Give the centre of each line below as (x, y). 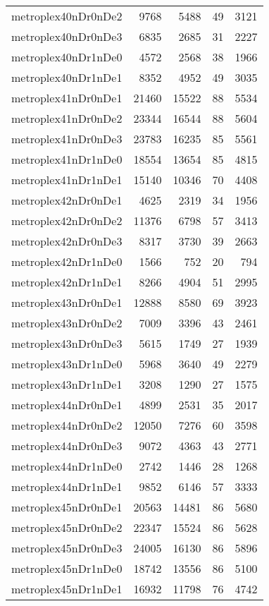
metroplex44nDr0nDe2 (67, 425)
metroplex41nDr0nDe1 (67, 98)
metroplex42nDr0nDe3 (67, 241)
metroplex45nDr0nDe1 (67, 507)
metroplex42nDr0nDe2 (67, 220)
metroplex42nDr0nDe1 (67, 200)
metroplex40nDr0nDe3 (67, 36)
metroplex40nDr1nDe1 (67, 77)
